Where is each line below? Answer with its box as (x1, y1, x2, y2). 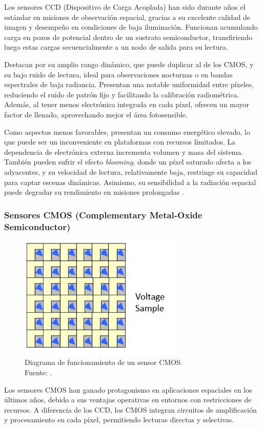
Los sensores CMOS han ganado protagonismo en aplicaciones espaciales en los (4, 384, 252, 395)
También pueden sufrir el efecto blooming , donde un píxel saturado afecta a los (4, 156, 251, 167)
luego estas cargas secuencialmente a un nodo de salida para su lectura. (4, 42, 228, 52)
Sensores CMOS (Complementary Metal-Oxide (4, 208, 203, 221)
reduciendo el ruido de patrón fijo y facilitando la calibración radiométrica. (4, 89, 239, 99)
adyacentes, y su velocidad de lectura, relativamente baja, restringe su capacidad (4, 166, 257, 177)
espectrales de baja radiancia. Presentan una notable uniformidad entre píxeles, (4, 79, 254, 90)
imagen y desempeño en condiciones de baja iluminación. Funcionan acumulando (4, 22, 258, 32)
